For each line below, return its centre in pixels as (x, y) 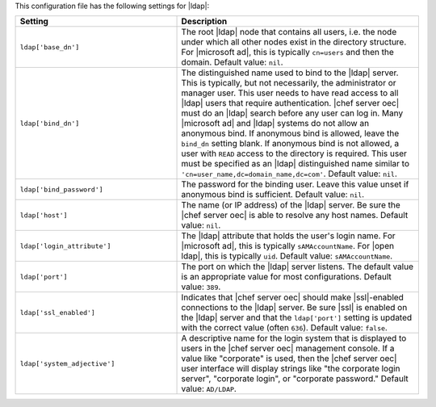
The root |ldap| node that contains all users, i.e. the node (289, 32)
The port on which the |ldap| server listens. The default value (297, 266)
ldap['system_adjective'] (67, 363)
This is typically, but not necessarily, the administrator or (289, 83)
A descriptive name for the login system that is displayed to (294, 338)
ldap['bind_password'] (62, 189)
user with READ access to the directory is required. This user (294, 153)
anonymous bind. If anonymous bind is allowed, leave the (290, 133)
